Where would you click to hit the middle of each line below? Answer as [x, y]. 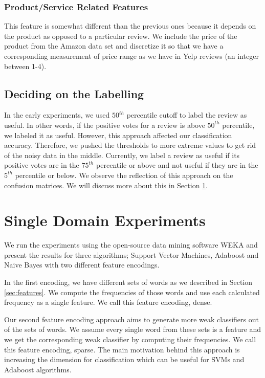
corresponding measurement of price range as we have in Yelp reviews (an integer [131, 56]
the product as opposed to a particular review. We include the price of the [121, 36]
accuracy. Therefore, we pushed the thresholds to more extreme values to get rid [130, 145]
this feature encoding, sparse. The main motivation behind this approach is [122, 349]
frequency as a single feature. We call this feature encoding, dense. [108, 302]
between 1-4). [25, 66]
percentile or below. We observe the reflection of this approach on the [124, 175]
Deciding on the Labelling [74, 93]
